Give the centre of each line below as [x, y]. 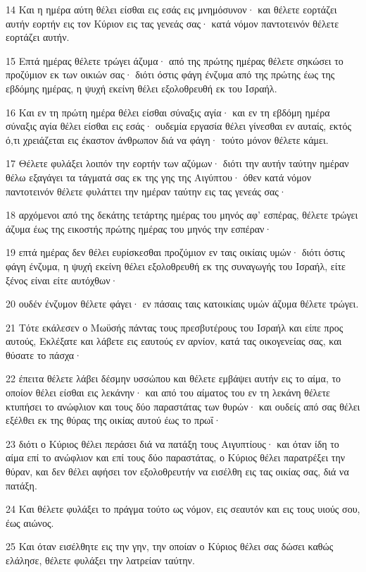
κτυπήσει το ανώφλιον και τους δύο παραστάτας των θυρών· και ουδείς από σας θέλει [183, 406]
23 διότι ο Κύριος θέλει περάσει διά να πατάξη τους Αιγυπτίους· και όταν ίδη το [172, 443]
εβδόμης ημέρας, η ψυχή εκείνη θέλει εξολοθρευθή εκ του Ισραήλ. [141, 88]
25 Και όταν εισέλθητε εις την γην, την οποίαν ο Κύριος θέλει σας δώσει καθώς [170, 546]
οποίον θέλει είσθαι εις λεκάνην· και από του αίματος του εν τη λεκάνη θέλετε [168, 393]
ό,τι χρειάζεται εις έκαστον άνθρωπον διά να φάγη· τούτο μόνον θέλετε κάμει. [167, 139]
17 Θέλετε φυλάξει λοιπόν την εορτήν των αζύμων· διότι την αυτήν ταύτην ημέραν [177, 163]
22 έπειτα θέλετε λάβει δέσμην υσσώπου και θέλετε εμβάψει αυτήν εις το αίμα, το [173, 378]
